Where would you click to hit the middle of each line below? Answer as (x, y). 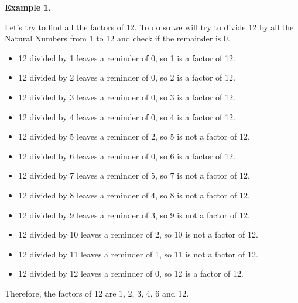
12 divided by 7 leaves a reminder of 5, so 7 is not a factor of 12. (134, 175)
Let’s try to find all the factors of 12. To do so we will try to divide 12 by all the (149, 27)
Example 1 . (28, 7)
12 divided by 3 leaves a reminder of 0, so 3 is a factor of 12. (127, 97)
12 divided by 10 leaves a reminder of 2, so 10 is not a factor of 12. (138, 234)
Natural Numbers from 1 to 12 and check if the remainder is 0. (117, 38)
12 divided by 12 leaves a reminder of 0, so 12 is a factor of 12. (131, 274)
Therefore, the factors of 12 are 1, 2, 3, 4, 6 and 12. (97, 293)
